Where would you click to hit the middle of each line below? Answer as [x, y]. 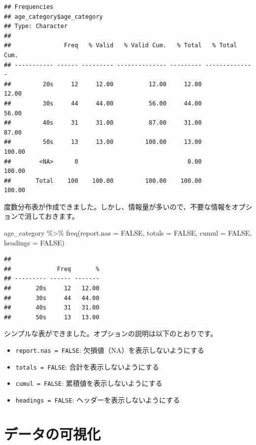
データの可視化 [53, 433]
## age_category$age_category [54, 17]
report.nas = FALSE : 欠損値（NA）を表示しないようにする [110, 350]
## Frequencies [29, 7]
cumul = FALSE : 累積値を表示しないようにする [89, 383]
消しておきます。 [52, 216]
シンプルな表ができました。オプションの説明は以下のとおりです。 [111, 333]
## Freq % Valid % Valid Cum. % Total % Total [121, 46]
